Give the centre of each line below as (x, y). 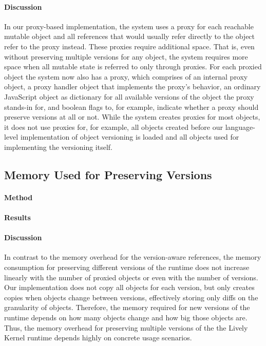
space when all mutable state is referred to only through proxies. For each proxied (133, 66)
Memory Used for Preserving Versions (108, 174)
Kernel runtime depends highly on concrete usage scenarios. (98, 338)
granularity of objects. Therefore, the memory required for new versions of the (127, 307)
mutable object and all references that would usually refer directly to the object (130, 36)
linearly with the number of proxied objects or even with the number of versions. (131, 277)
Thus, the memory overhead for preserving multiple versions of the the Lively (126, 327)
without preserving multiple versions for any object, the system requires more (126, 56)
